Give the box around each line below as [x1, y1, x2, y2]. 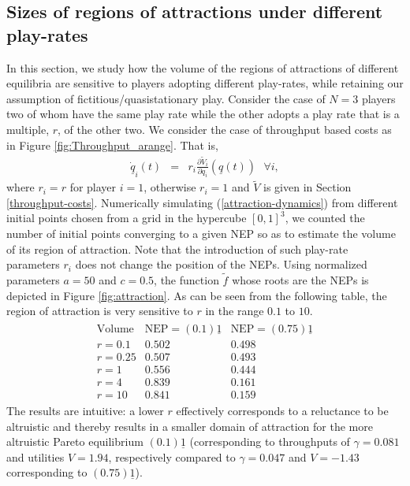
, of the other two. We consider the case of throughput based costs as [58, 121, 392, 137]
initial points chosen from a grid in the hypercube [6, 210, 247, 226]
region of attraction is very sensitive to [6, 302, 193, 319]
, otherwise [143, 179, 196, 195]
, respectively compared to [108, 448, 236, 465]
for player [69, 179, 117, 195]
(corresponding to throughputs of [189, 433, 350, 450]
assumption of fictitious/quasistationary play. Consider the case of [6, 90, 326, 106]
